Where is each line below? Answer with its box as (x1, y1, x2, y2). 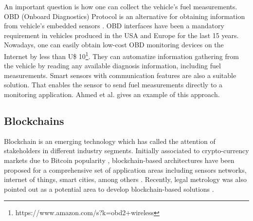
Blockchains (4, 113, 64, 128)
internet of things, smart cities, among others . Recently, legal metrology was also (4, 174, 247, 184)
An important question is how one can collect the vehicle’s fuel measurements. (4, 1, 237, 11)
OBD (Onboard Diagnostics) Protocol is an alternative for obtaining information (4, 11, 245, 21)
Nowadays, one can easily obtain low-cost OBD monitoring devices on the (4, 40, 224, 50)
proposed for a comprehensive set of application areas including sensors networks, (4, 164, 247, 175)
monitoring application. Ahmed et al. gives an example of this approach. (4, 89, 220, 99)
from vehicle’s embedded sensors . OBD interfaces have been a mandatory (4, 20, 224, 31)
